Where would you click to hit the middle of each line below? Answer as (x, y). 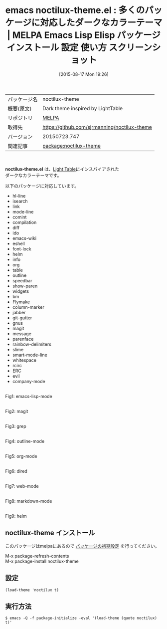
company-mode (29, 381)
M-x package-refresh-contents (37, 556)
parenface (23, 339)
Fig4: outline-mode (25, 441)
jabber (19, 312)
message (22, 333)
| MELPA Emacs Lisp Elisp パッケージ (84, 35)
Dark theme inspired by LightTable (83, 108)
